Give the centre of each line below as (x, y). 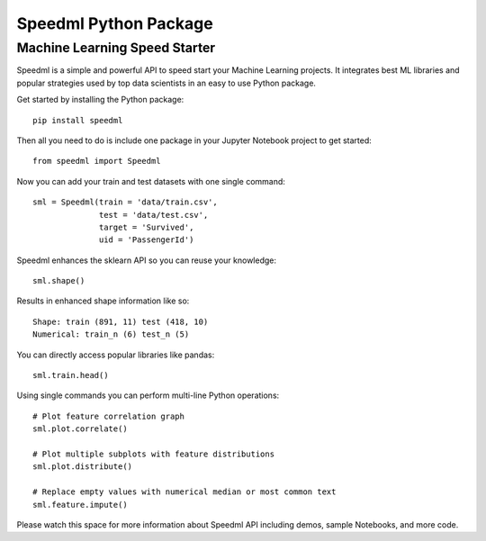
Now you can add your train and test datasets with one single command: (151, 181)
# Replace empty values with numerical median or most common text (184, 492)
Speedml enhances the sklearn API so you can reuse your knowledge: (146, 260)
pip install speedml (78, 120)
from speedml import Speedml (97, 161)
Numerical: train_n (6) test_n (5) (111, 334)
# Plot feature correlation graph (108, 416)
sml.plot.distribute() (83, 467)
